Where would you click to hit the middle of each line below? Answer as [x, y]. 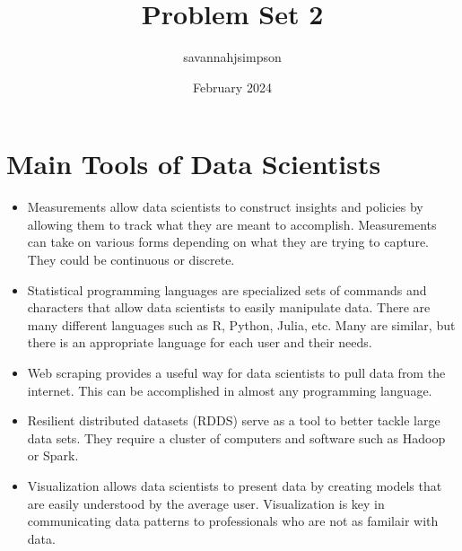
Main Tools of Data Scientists [194, 164]
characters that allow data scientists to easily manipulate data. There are [229, 307]
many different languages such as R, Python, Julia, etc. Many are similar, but [241, 324]
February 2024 [232, 87]
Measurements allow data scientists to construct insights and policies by [225, 207]
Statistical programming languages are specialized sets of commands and [227, 289]
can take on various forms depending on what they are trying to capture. [228, 242]
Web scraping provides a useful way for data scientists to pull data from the [236, 372]
